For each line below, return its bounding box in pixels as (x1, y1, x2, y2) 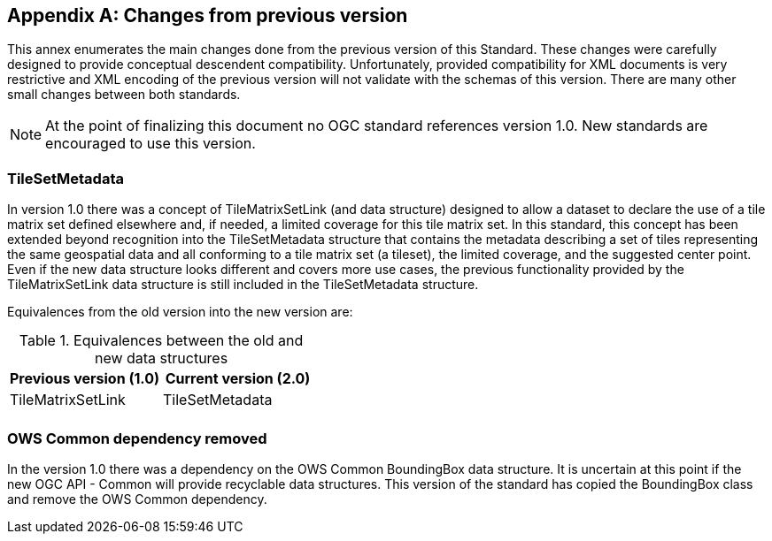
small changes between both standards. (7, 87, 241, 103)
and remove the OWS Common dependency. (7, 491, 267, 507)
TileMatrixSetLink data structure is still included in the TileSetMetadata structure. (7, 277, 479, 293)
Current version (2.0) (165, 370, 311, 388)
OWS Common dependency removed (7, 429, 267, 447)
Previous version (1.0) (10, 370, 160, 388)
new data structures (94, 349, 228, 368)
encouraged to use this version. (45, 134, 256, 153)
